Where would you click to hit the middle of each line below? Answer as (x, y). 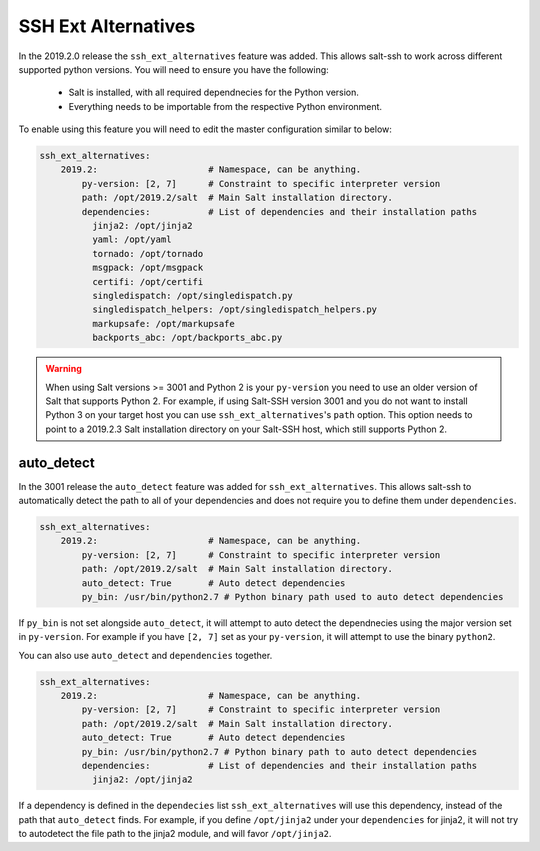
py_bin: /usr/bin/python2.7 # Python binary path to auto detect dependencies (279, 751)
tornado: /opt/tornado (147, 253)
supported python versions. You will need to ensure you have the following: (173, 69)
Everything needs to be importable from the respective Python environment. (225, 106)
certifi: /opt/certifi (147, 281)
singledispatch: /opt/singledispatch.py (192, 295)
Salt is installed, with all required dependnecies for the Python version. (214, 92)
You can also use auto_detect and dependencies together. (145, 655)
